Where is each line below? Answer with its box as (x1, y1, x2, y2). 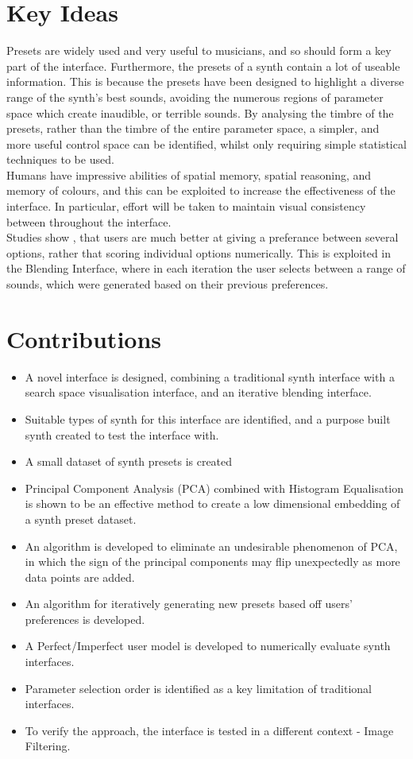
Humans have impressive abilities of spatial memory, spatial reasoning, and (6, 166, 372, 183)
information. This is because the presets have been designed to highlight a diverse (6, 73, 404, 90)
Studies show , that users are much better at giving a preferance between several (6, 229, 399, 246)
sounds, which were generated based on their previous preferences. (6, 276, 329, 292)
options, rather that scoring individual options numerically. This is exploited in (6, 244, 392, 261)
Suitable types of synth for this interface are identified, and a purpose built (25, 410, 391, 427)
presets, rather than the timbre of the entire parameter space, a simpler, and (6, 120, 380, 137)
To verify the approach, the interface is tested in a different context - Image (25, 722, 394, 738)
